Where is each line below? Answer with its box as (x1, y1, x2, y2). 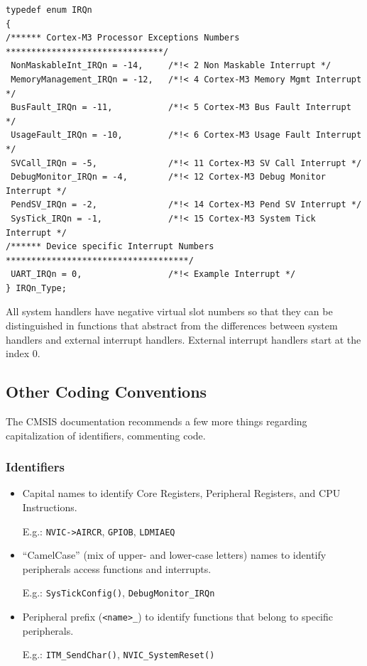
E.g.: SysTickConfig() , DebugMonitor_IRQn (22, 585, 215, 600)
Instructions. (22, 500, 77, 515)
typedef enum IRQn (6, 5, 92, 15)
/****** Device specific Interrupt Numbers (6, 241, 214, 252)
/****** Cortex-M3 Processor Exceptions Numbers (6, 33, 240, 43)
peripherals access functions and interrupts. (22, 561, 212, 576)
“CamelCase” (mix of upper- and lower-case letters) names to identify (22, 547, 327, 562)
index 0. (6, 346, 40, 361)
